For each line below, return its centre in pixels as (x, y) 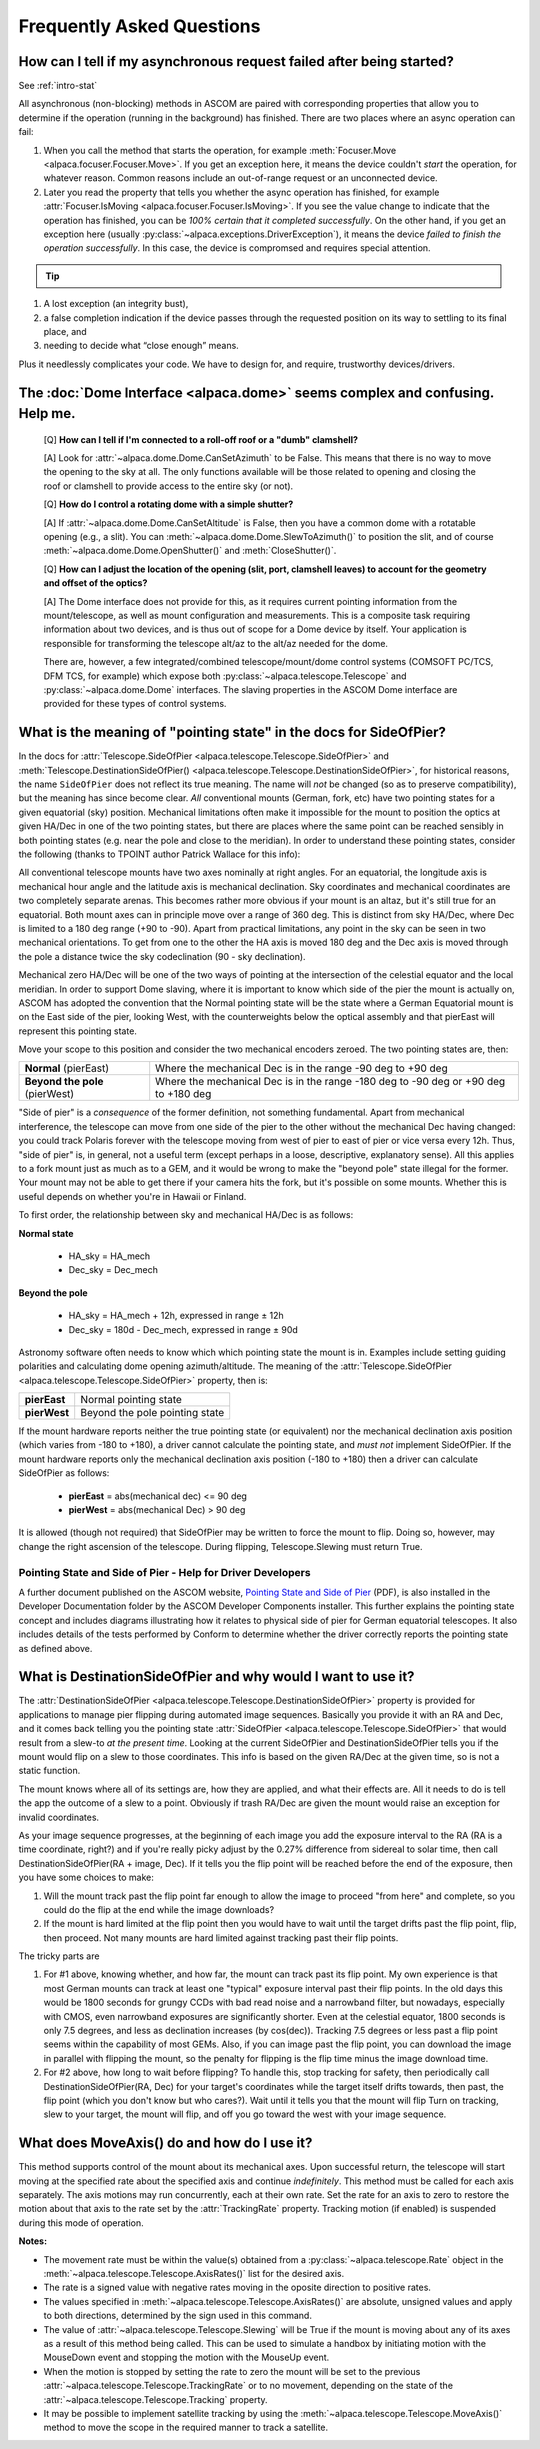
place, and (65, 331)
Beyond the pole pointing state (152, 1413)
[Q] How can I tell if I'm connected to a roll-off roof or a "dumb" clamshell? (201, 439)
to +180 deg (183, 1094)
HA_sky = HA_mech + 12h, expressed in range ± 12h (176, 1316)
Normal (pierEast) (67, 1068)
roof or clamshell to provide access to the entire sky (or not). (168, 486)
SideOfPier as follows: (64, 1473)
